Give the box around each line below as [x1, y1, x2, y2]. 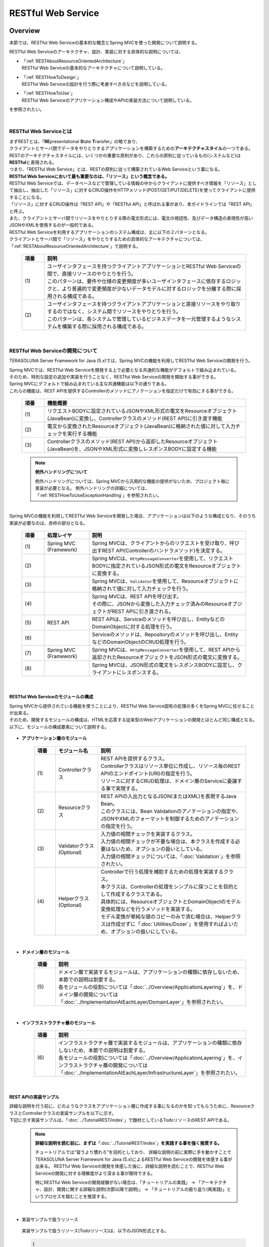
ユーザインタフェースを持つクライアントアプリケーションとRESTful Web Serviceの [47, 262, 241, 269]
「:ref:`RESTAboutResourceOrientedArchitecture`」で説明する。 [9, 243, 141, 249]
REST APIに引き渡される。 [112, 608, 174, 615]
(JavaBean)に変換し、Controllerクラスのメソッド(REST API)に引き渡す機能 [47, 415, 223, 422]
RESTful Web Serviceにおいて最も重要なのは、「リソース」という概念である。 [9, 173, 169, 179]
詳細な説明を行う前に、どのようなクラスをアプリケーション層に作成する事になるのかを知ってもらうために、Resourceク [9, 1103, 255, 1109]
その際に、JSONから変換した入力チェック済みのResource [92, 601, 228, 608]
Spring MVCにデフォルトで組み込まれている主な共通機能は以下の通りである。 [9, 381, 169, 387]
